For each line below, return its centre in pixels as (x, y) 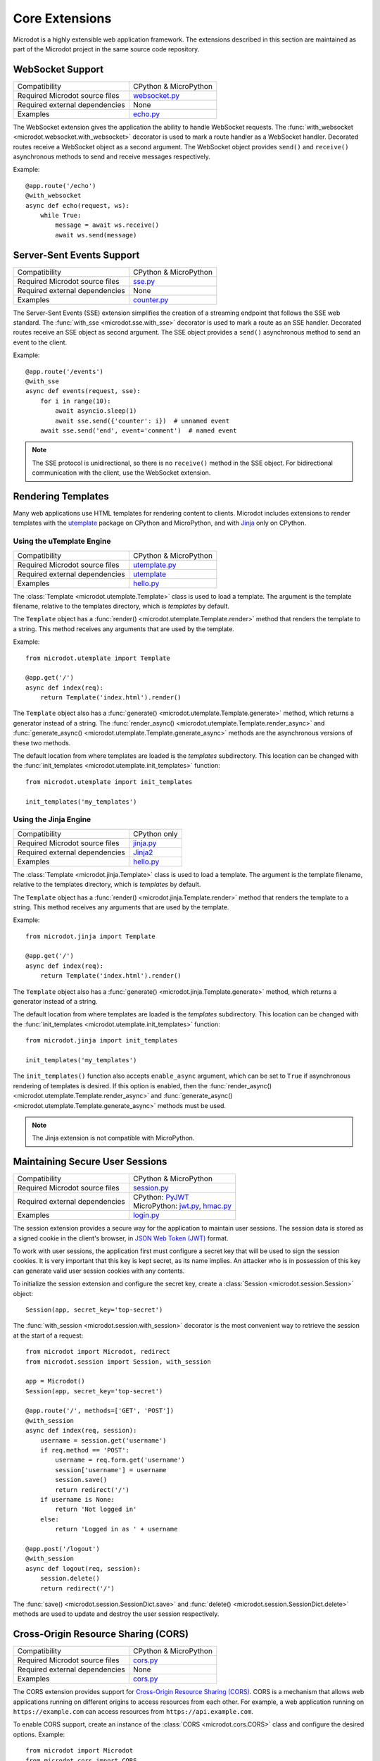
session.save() (81, 1480)
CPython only (156, 833)
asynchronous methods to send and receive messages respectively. (112, 157)
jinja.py (145, 843)
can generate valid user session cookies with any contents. (99, 1271)
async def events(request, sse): (83, 391)
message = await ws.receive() (107, 225)
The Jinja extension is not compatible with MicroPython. (113, 1138)
